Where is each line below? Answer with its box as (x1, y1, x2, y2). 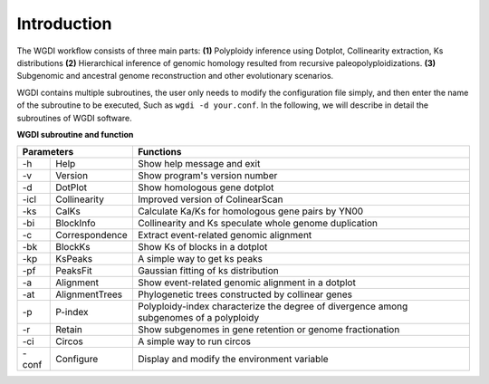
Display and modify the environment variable (137, 353, 330, 366)
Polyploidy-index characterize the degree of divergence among (137, 300, 408, 312)
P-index (55, 306, 89, 319)
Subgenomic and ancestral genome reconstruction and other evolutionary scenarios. (16, 71, 334, 82)
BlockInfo (55, 217, 96, 230)
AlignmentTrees (55, 288, 123, 301)
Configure (55, 353, 99, 366)
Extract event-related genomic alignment (137, 229, 312, 242)
